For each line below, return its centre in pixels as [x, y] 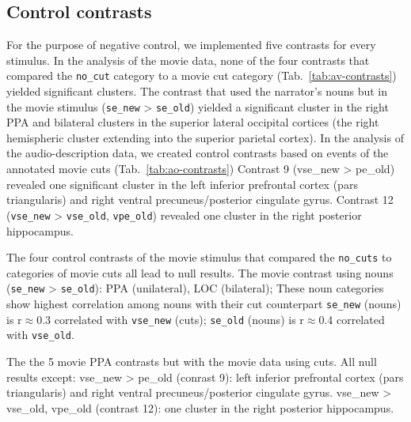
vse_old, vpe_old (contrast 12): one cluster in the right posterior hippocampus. [200, 407]
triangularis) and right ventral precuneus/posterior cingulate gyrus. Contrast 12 [200, 200]
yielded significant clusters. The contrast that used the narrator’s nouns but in [197, 91]
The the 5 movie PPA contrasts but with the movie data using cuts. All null [192, 361]
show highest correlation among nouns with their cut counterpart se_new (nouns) [204, 304]
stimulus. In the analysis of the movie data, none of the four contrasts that [188, 60]
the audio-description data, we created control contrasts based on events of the [198, 153]
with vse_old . [40, 335]
